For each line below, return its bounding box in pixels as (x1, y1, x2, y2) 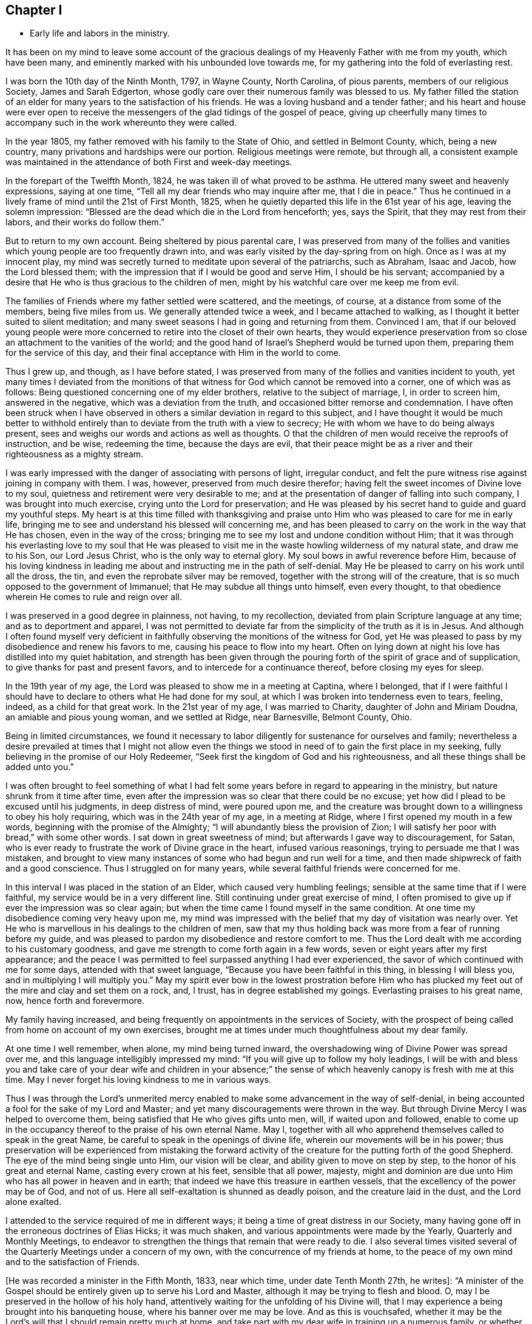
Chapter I (5, 2, 62, 18)
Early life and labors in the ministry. (30, 28, 170, 39)
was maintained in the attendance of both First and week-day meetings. (5, 157, 292, 168)
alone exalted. (5, 1196, 62, 1207)
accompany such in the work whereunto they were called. (5, 117, 237, 128)
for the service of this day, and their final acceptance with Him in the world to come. (5, 347, 341, 358)
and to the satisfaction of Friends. (5, 1257, 140, 1268)
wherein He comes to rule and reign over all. (5, 592, 182, 602)
